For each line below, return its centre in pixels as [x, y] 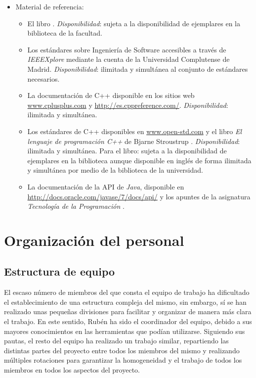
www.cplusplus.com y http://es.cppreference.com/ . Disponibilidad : [128, 105]
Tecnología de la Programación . [76, 206]
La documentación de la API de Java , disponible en [106, 186]
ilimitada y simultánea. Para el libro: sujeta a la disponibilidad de [127, 151]
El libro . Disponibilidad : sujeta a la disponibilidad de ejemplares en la [134, 23]
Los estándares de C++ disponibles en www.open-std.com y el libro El [135, 131]
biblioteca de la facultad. [65, 33]
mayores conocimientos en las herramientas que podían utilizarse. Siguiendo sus [125, 331]
